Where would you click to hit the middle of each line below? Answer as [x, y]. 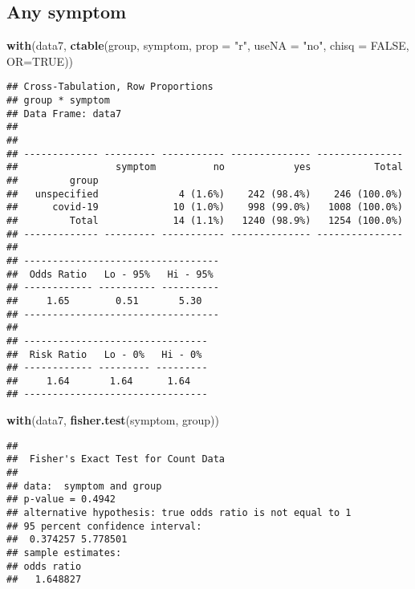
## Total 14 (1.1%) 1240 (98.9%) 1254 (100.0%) [205, 220]
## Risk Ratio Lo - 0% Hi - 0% [104, 354]
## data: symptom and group [84, 486]
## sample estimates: [64, 552]
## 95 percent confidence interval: [104, 526]
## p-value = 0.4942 [61, 500]
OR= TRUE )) [40, 61]
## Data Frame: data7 [64, 114]
